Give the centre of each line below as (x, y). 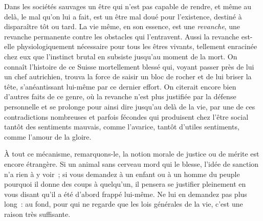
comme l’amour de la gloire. (48, 136)
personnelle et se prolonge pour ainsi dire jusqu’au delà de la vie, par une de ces (130, 106)
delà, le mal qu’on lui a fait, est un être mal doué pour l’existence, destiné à (123, 16)
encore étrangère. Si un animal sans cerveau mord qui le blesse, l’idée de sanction (131, 163)
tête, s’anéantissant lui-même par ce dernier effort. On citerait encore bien (120, 86)
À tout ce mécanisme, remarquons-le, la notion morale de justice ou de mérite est (132, 154)
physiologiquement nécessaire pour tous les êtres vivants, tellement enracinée (137, 46)
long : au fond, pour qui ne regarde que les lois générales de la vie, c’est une (124, 204)
